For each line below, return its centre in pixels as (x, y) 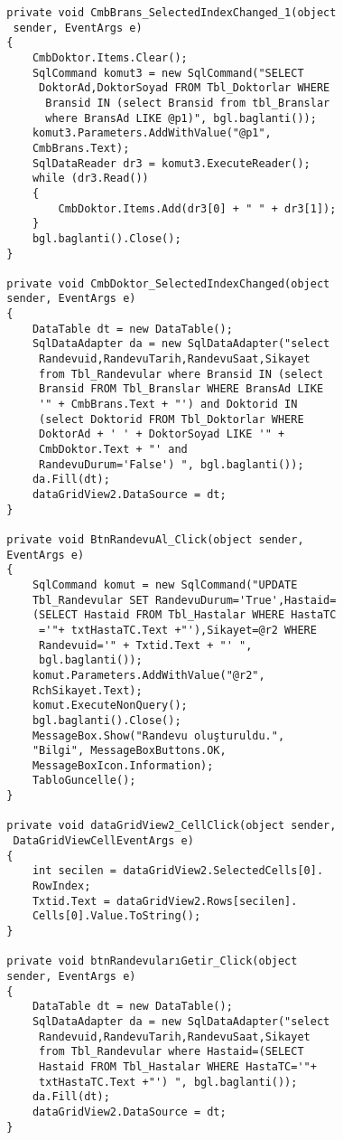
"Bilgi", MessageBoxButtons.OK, (129, 751)
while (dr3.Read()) (90, 179)
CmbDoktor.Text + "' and (113, 450)
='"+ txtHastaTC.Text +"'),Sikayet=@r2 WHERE (178, 630)
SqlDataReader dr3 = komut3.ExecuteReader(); (171, 163)
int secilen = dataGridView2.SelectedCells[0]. (178, 871)
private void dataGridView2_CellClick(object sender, (171, 826)
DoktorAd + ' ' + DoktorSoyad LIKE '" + (162, 434)
